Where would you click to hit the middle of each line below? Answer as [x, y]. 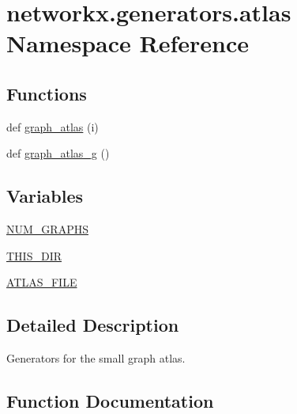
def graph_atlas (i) [53, 126]
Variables [45, 196]
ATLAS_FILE [42, 282]
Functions [47, 93]
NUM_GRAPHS [47, 229]
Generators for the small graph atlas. [96, 358]
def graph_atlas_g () [58, 153]
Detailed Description [93, 325]
